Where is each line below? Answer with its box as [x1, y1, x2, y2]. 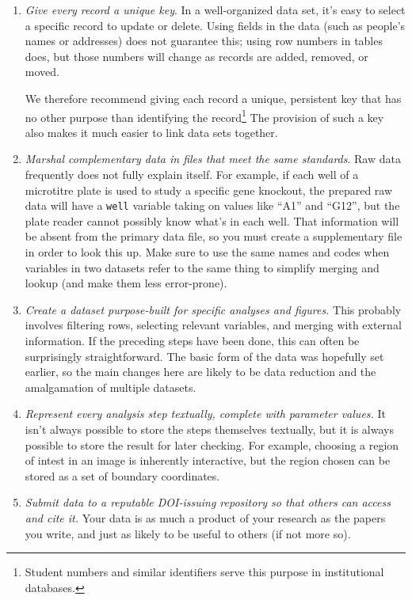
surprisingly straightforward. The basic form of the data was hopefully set [25, 347, 384, 364]
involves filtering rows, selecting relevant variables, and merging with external [25, 317, 402, 333]
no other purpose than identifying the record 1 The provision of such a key [25, 106, 384, 125]
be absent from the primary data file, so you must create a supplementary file [25, 228, 402, 245]
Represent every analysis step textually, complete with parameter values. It [25, 405, 387, 422]
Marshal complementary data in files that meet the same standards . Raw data [25, 150, 401, 167]
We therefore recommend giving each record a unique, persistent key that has [25, 89, 402, 106]
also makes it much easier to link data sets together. [25, 123, 278, 140]
